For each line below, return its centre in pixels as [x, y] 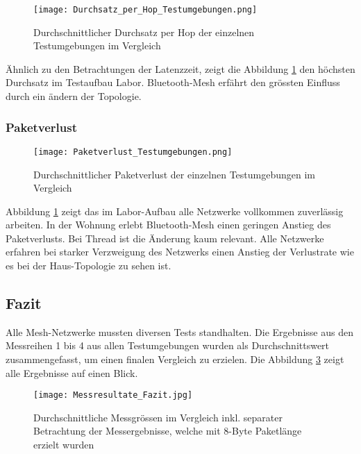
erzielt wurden [64, 445]
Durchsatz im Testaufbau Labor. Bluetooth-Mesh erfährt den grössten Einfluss [173, 82]
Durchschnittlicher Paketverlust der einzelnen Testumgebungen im [174, 174]
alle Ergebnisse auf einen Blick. [72, 372]
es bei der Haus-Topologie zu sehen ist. [89, 266]
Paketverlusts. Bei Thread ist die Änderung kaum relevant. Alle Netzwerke [165, 238]
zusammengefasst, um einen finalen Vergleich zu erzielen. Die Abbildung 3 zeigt [175, 359]
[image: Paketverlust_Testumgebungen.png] [133, 152]
